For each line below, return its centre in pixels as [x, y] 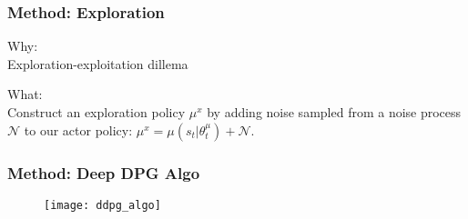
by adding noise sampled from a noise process [334, 112]
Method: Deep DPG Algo [104, 172]
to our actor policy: [78, 129]
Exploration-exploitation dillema [98, 63]
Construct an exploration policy [97, 112]
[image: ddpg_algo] [102, 205]
